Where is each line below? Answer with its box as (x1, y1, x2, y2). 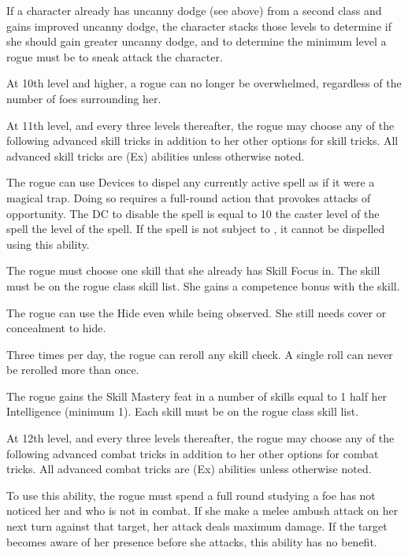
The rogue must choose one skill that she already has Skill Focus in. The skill (6, 262, 380, 279)
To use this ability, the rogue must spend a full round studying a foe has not (6, 487, 376, 503)
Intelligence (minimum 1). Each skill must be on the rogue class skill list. (6, 403, 359, 420)
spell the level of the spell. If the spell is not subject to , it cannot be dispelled (6, 220, 385, 237)
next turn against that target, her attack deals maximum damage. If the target (6, 518, 388, 535)
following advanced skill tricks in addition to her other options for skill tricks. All (6, 132, 399, 149)
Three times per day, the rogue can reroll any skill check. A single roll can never (6, 346, 393, 362)
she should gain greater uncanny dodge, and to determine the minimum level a (6, 33, 387, 50)
